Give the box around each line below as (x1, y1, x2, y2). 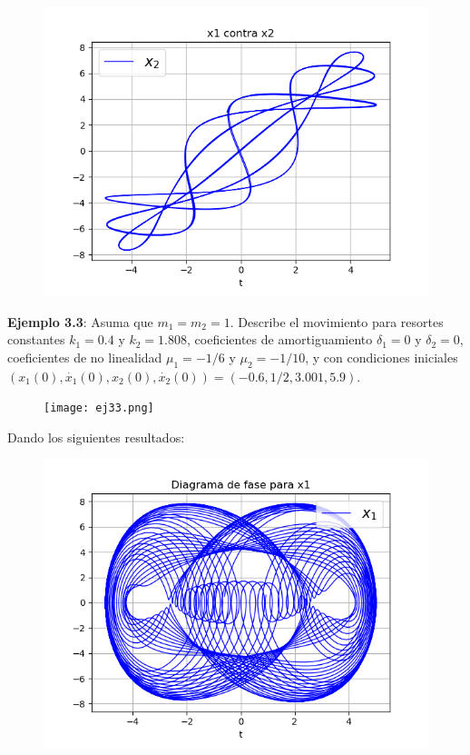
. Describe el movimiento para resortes (230, 312, 444, 331)
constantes (7, 330, 65, 349)
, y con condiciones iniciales (305, 347, 458, 366)
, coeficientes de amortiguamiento (187, 330, 373, 349)
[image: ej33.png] (44, 402, 154, 415)
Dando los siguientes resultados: (7, 427, 185, 446)
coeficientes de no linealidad (7, 347, 162, 366)
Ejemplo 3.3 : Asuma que (7, 312, 153, 331)
